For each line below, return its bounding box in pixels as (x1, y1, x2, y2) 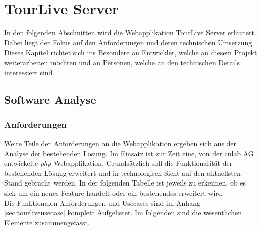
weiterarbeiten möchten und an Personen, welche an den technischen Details (4, 57, 240, 67)
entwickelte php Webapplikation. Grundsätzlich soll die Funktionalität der (4, 158, 233, 168)
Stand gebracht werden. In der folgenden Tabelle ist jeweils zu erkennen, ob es (4, 177, 246, 188)
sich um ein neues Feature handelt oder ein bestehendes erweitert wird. (4, 188, 224, 198)
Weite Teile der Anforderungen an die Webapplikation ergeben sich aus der (4, 138, 237, 149)
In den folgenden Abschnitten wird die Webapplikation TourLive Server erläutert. (4, 27, 256, 38)
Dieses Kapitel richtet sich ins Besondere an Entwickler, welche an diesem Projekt (4, 47, 257, 58)
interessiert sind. (4, 67, 55, 77)
